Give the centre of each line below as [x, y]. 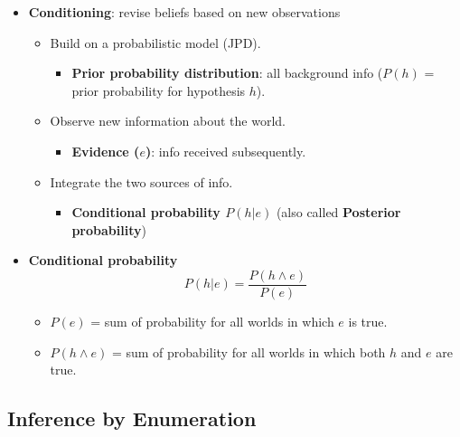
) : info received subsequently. [225, 151]
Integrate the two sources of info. [141, 181]
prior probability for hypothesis [159, 90]
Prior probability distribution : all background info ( [227, 73]
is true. [368, 321]
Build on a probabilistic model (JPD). [155, 42]
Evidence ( [106, 151]
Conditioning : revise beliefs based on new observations [184, 12]
